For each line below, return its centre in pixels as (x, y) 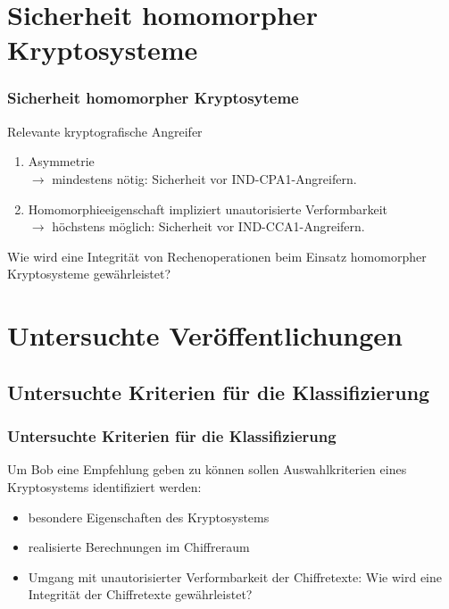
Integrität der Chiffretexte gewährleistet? (140, 594)
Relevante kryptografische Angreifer (105, 131)
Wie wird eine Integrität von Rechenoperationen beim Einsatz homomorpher (217, 256)
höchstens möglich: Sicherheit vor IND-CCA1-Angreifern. (208, 226)
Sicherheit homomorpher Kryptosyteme (153, 98)
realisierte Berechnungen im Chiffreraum (139, 547)
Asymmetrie (61, 161)
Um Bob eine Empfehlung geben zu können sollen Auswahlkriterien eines (207, 469)
